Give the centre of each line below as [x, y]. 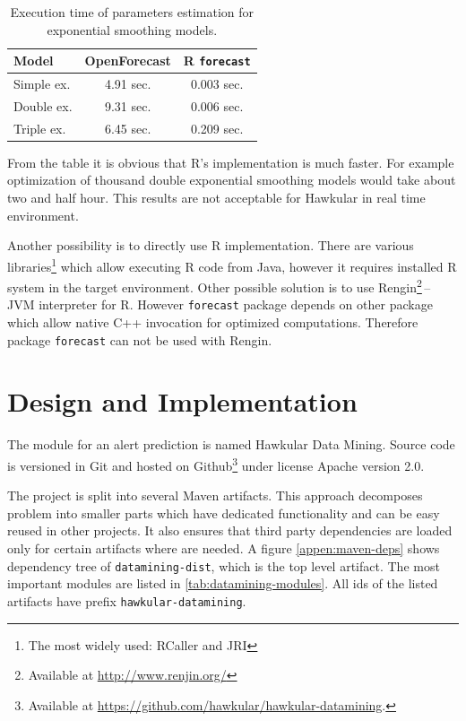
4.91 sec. [128, 84]
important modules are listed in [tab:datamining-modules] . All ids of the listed [223, 583]
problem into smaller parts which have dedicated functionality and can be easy [224, 513]
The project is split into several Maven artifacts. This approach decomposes [215, 495]
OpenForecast [128, 61]
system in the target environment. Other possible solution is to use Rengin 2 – [219, 286]
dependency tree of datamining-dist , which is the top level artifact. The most [224, 565]
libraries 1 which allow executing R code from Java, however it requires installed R [232, 265]
